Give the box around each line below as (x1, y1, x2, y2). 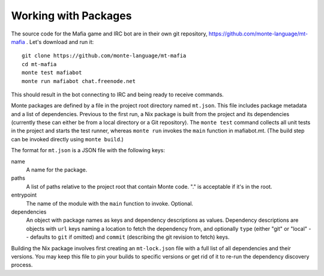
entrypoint (11, 191, 37, 198)
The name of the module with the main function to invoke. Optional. (26, 200, 193, 207)
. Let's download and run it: (26, 38, 94, 45)
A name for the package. (26, 166, 88, 174)
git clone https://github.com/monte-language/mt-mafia (22, 52, 187, 60)
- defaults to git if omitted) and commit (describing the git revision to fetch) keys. (26, 233, 230, 241)
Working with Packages (11, 9, 132, 22)
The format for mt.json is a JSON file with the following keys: (11, 147, 165, 154)
